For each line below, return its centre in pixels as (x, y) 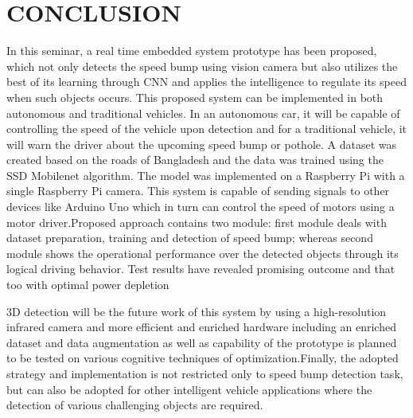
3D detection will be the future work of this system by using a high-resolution (197, 311)
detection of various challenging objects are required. (135, 405)
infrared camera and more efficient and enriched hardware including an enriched (201, 327)
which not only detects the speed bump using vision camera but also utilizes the (202, 66)
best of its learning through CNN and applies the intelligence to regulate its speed (206, 82)
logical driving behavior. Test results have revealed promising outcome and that (201, 269)
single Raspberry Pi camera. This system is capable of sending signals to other (198, 191)
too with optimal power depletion (88, 285)
